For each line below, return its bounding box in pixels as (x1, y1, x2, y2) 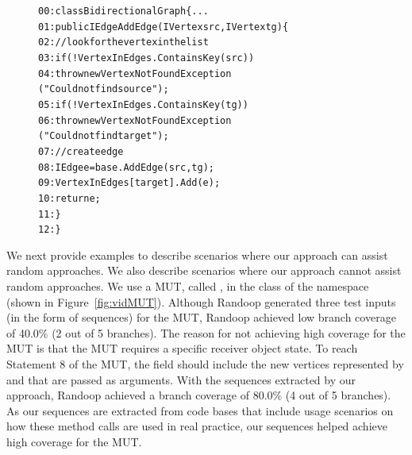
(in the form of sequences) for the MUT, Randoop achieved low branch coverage (6, 309, 396, 326)
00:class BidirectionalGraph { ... (38, 6, 209, 17)
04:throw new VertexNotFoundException (38, 67, 232, 79)
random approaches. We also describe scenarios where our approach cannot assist (6, 262, 402, 279)
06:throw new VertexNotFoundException (38, 114, 232, 126)
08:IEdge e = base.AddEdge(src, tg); (38, 161, 214, 173)
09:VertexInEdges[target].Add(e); (38, 177, 221, 189)
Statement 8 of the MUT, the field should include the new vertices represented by (6, 356, 404, 372)
